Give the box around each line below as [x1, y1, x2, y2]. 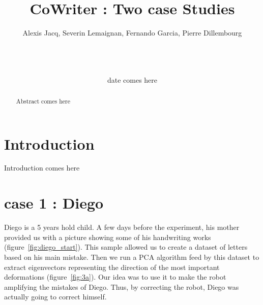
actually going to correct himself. [4, 291, 107, 302]
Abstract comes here [16, 96, 70, 105]
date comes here [107, 74, 158, 85]
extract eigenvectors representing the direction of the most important [4, 261, 220, 272]
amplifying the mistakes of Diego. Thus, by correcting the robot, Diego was [4, 281, 239, 292]
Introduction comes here [4, 162, 80, 173]
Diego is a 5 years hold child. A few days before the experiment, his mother [4, 222, 240, 232]
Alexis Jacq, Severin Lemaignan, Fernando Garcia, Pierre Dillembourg [22, 27, 242, 38]
